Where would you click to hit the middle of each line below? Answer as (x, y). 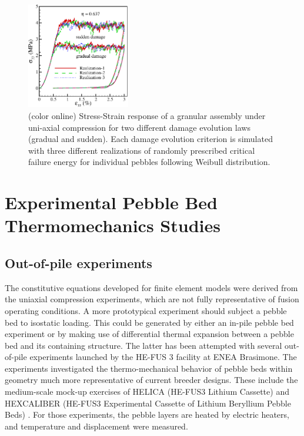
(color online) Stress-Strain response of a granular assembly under (147, 115)
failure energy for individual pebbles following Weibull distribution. (149, 162)
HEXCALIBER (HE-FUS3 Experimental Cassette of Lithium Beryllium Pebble (148, 403)
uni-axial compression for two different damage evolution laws (139, 127)
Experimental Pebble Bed (111, 202)
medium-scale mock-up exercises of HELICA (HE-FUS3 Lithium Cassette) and (147, 392)
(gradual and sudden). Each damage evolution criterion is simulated (151, 139)
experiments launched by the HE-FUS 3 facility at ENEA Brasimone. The (163, 357)
